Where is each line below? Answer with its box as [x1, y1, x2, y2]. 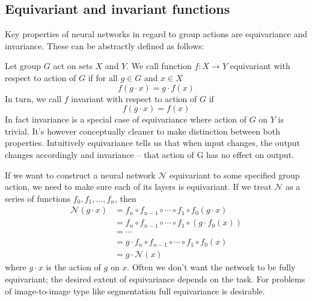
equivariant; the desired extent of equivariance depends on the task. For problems [5, 273, 305, 285]
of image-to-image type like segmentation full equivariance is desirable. [5, 284, 265, 297]
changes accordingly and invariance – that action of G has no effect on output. [5, 148, 294, 160]
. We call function [126, 59, 192, 72]
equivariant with [230, 59, 290, 72]
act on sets [53, 59, 93, 72]
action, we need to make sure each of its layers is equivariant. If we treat [5, 180, 272, 193]
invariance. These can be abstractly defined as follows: [5, 39, 204, 52]
